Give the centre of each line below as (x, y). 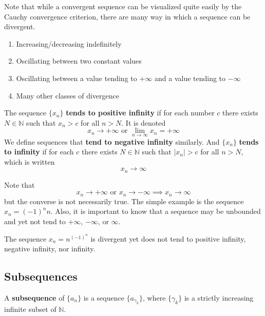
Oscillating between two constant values (79, 61)
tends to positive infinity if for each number (140, 113)
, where (154, 298)
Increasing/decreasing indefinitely (69, 43)
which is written (30, 161)
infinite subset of (30, 309)
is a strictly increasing (219, 298)
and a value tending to (190, 78)
